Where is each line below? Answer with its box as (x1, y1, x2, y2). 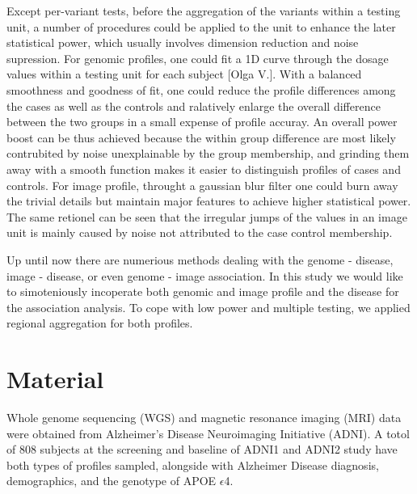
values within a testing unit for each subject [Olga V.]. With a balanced (6, 65, 362, 82)
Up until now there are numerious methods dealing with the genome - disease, (6, 251, 394, 268)
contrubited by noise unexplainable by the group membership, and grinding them (6, 145, 410, 162)
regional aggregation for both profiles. (6, 315, 193, 331)
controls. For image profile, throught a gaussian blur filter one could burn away (6, 176, 398, 193)
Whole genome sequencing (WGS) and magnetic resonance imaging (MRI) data (6, 409, 402, 425)
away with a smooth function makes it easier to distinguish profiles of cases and (6, 160, 401, 177)
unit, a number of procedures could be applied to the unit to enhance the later (6, 18, 396, 35)
